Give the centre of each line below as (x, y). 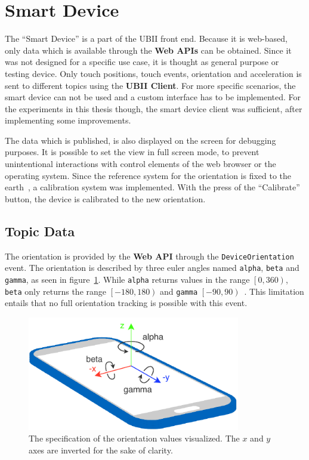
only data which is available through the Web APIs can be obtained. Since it (148, 50)
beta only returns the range (56, 291)
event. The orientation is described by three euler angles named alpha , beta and (152, 268)
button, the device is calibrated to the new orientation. (105, 198)
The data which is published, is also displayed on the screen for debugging (140, 140)
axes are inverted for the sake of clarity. (101, 450)
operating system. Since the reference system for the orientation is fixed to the (148, 175)
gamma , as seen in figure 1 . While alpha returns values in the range (127, 279)
